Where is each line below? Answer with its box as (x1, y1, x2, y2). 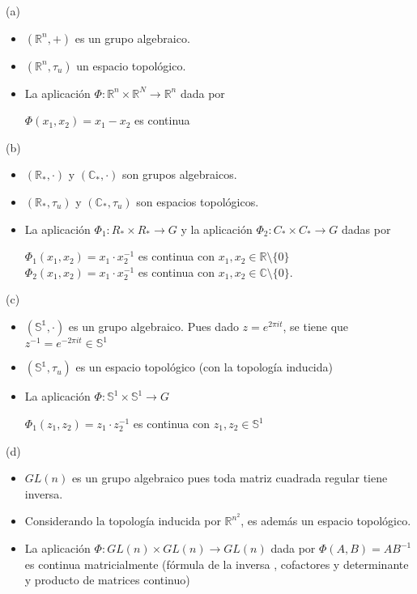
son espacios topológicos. (136, 193, 259, 210)
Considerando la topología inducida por (24, 512, 221, 529)
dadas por (342, 220, 391, 237)
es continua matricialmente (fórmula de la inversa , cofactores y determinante (24, 555, 409, 572)
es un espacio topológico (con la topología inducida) (75, 359, 333, 375)
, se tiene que (283, 317, 349, 334)
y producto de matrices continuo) (24, 571, 190, 588)
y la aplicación (181, 220, 253, 237)
